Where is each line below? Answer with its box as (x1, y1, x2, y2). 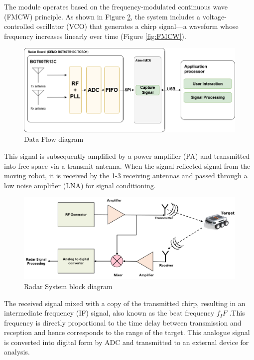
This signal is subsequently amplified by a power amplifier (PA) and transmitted (4, 150, 250, 161)
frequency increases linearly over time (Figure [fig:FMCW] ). (4, 30, 186, 41)
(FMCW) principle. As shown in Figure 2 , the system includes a (4, 11, 201, 21)
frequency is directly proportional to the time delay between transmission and (4, 317, 242, 328)
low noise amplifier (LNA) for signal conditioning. (4, 180, 156, 190)
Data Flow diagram (24, 134, 84, 144)
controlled (4, 21, 34, 31)
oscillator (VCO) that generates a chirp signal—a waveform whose (36, 21, 239, 31)
